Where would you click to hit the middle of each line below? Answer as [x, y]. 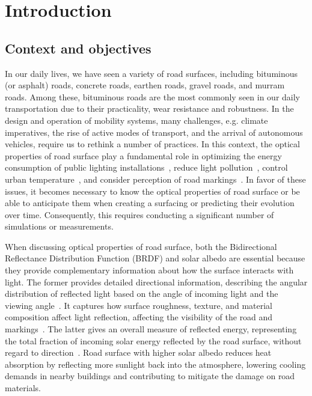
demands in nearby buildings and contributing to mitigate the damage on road [150, 376]
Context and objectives [78, 48]
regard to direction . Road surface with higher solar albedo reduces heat [138, 352]
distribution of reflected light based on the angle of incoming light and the [142, 294]
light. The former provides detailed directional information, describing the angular [156, 282]
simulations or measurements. [59, 226]
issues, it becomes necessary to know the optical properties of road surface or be [152, 191]
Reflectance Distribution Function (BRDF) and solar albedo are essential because [155, 258]
